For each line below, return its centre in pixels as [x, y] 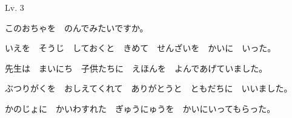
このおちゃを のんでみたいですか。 [77, 27]
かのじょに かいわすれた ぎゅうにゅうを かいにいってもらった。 [140, 108]
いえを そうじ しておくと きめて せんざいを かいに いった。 [141, 48]
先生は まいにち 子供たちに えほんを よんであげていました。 [136, 68]
